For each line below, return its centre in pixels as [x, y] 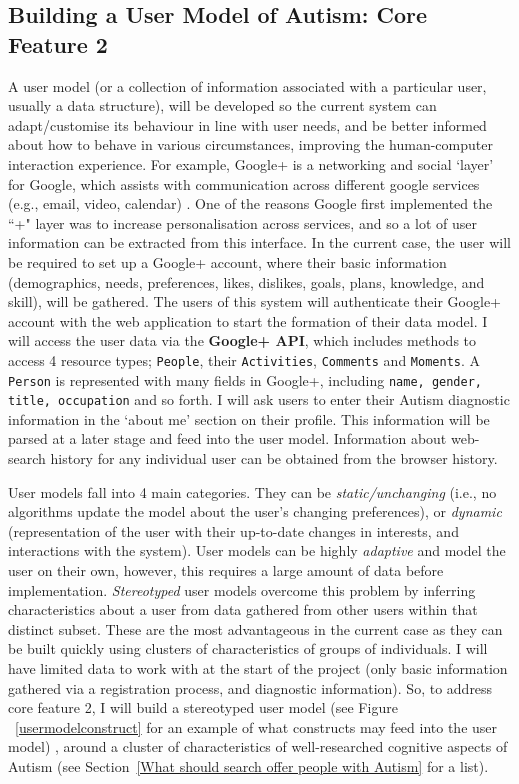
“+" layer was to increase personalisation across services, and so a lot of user [242, 222]
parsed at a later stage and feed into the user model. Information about [227, 438]
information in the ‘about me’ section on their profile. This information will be [249, 418]
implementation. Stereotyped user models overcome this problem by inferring [242, 589]
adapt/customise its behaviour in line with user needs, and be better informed [247, 124]
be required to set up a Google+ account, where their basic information [227, 261]
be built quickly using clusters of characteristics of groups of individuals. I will [248, 648]
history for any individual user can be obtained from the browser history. [274, 458]
